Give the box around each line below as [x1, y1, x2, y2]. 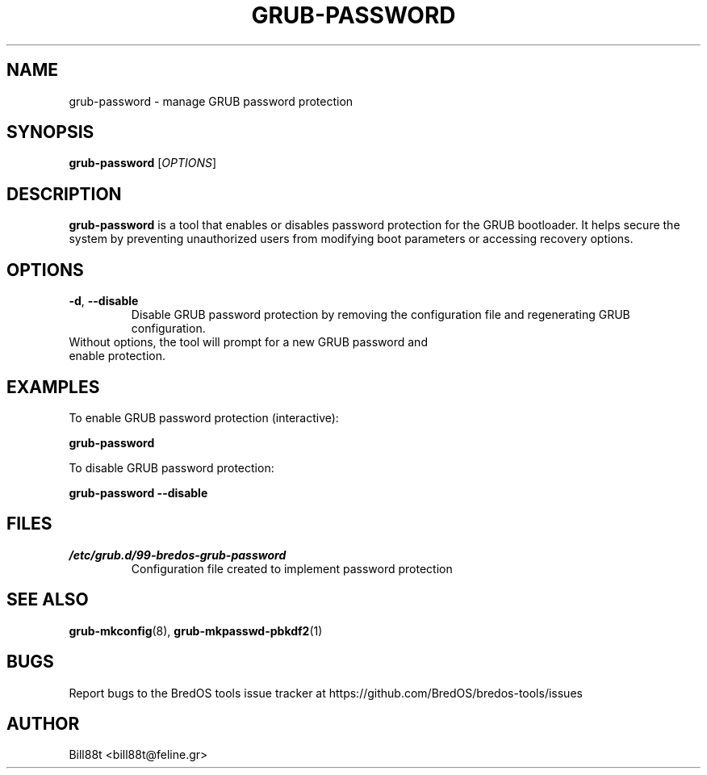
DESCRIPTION [6, 183, 122, 204]
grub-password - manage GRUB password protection [69, 94, 353, 108]
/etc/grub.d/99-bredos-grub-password [69, 547, 287, 562]
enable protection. [69, 349, 166, 363]
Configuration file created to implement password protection [131, 561, 453, 576]
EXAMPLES [6, 376, 100, 397]
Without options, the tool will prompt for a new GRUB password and [69, 335, 428, 350]
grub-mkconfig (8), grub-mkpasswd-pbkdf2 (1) [69, 623, 323, 638]
